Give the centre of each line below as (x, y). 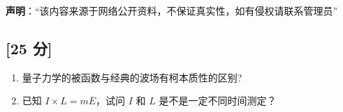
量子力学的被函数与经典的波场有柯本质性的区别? (132, 77)
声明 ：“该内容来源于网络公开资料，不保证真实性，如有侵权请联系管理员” (172, 10)
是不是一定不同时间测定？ (218, 101)
